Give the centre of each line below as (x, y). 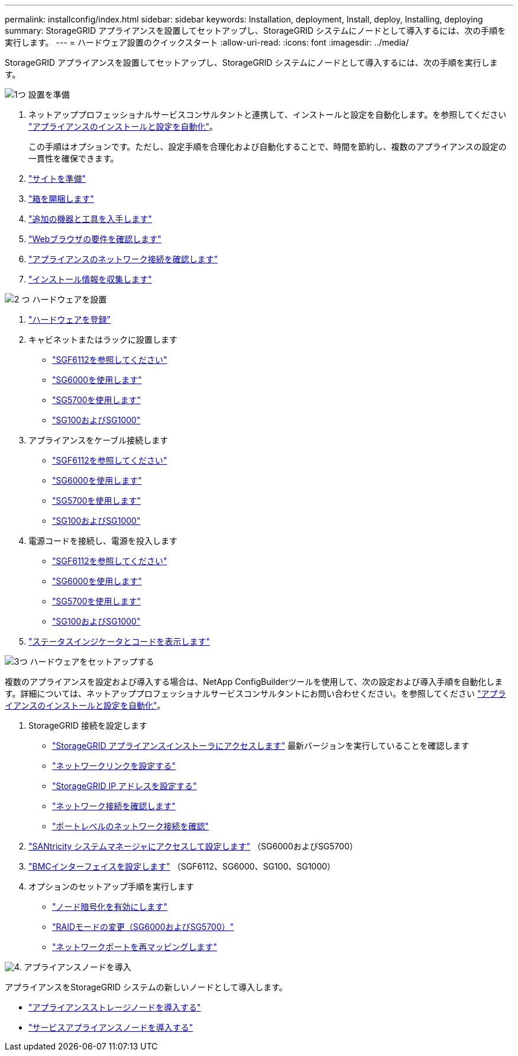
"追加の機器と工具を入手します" (90, 219)
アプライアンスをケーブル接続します (98, 440)
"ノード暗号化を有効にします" (110, 907)
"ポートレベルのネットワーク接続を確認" (131, 826)
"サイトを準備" (57, 178)
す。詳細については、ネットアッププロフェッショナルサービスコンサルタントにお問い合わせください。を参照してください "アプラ (255, 693)
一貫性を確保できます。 (74, 158)
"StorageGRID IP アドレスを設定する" (124, 786)
